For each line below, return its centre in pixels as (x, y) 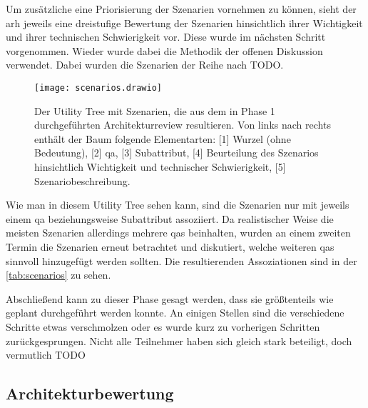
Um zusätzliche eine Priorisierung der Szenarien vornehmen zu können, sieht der (181, 9)
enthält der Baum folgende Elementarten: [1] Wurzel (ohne (163, 138)
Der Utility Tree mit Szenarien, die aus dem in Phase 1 (155, 110)
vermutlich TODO (46, 355)
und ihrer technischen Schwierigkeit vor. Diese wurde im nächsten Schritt (166, 37)
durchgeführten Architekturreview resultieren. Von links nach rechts (183, 125)
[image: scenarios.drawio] (98, 88)
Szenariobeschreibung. (82, 180)
